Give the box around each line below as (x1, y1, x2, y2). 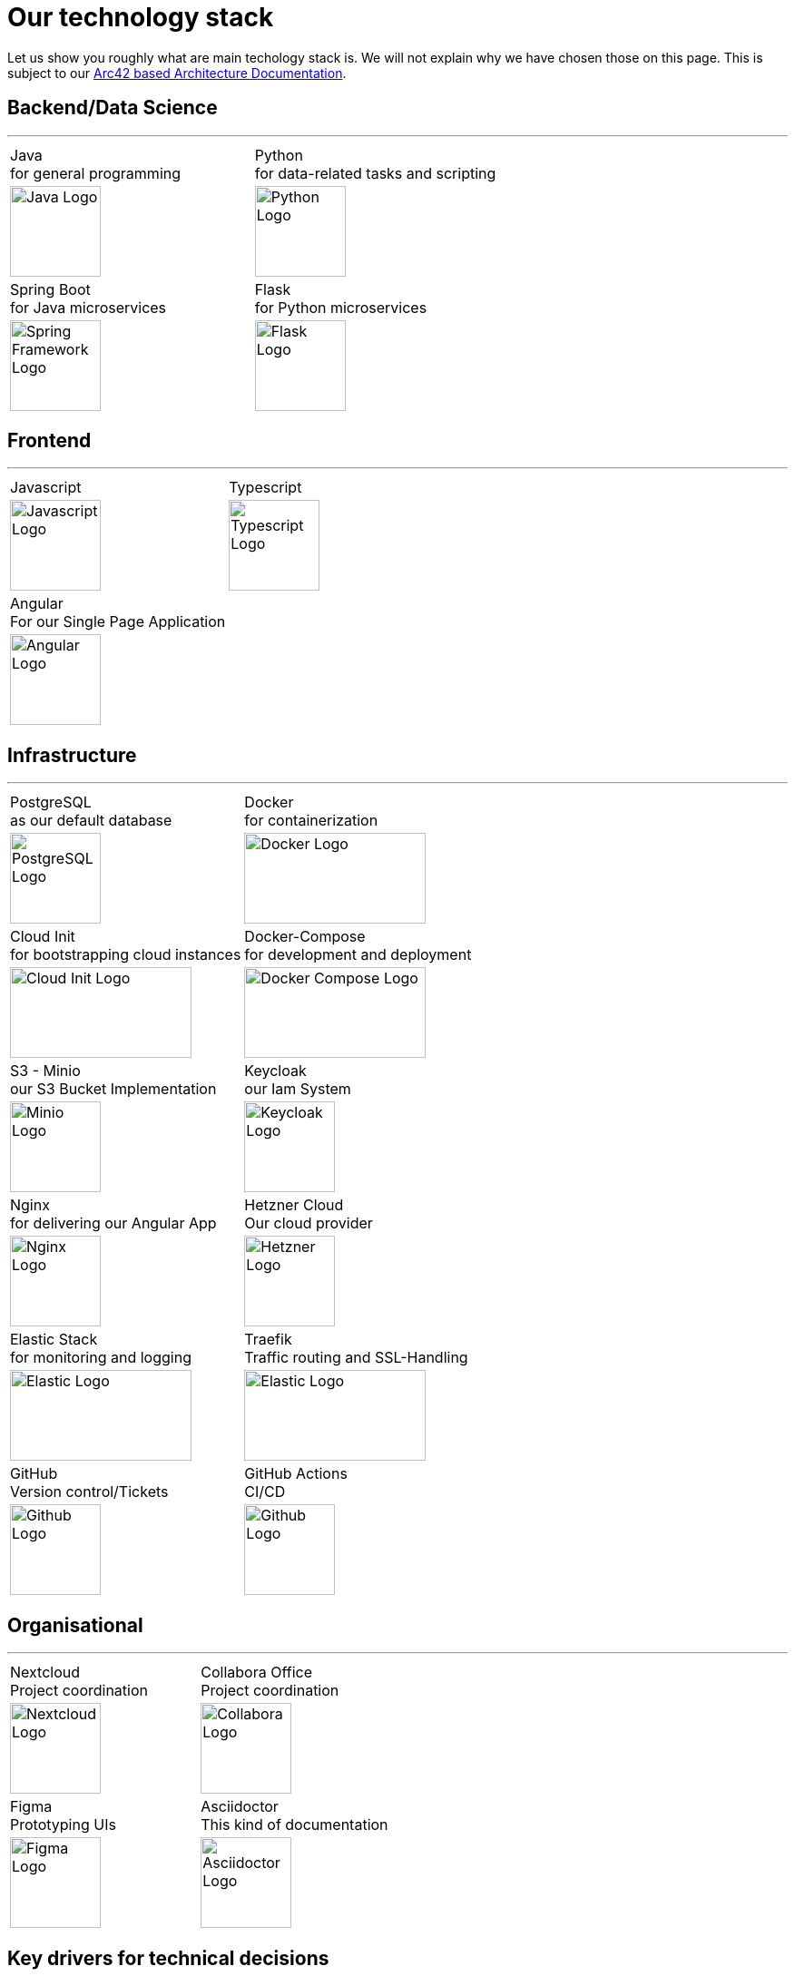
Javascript (10, 478, 82, 497)
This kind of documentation (201, 1815, 388, 1834)
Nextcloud (10, 1663, 81, 1682)
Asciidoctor (201, 1797, 279, 1816)
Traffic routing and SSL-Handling (244, 1348, 468, 1367)
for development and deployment (244, 945, 472, 964)
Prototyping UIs (10, 1815, 116, 1834)
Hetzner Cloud (244, 1196, 344, 1215)
